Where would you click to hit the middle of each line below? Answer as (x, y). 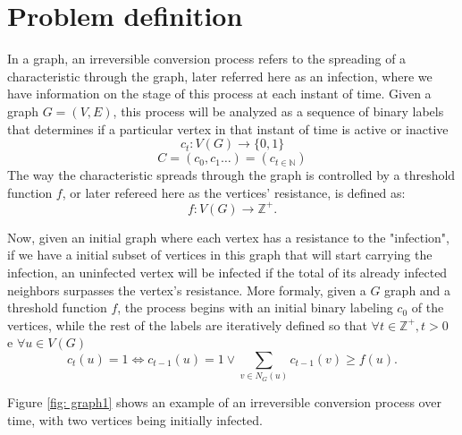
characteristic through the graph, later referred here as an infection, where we (220, 76)
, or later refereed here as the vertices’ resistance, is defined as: (234, 192)
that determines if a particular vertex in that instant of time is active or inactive (228, 128)
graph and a (418, 290)
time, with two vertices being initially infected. (135, 419)
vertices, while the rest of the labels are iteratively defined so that (187, 324)
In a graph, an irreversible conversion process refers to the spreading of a (207, 59)
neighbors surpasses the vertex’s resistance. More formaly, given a (187, 290)
